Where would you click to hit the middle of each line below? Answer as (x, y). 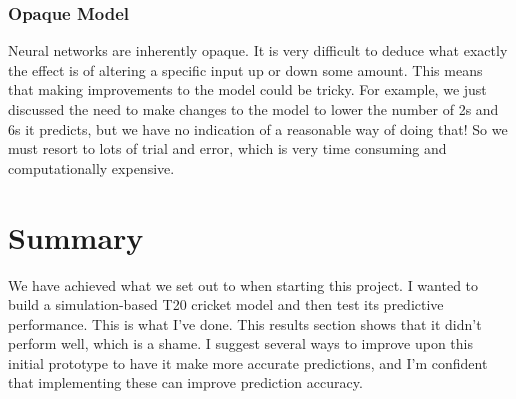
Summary (76, 236)
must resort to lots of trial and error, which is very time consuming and (227, 148)
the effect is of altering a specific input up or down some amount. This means (245, 69)
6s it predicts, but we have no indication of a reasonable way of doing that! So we (258, 128)
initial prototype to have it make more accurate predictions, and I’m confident (248, 362)
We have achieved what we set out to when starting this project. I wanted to (243, 284)
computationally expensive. (91, 167)
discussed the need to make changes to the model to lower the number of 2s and (253, 109)
